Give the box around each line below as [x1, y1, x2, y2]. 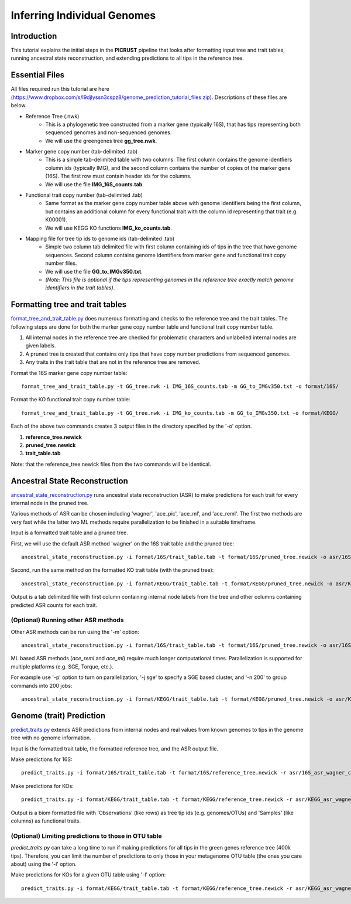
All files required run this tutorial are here [11, 86, 109, 93]
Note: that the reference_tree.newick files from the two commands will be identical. [11, 460, 212, 468]
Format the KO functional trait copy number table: [11, 396, 130, 403]
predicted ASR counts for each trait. [11, 601, 98, 609]
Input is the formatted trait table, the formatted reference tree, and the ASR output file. [11, 745, 219, 752]
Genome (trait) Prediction [11, 711, 105, 721]
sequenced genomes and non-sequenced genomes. [45, 129, 172, 136]
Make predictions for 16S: [11, 756, 73, 763]
